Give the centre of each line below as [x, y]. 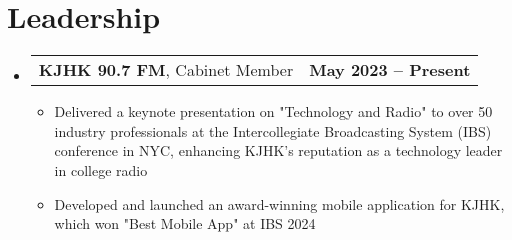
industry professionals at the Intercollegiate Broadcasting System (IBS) [273, 130]
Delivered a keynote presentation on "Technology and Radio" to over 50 [273, 111]
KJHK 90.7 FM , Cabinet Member [166, 70]
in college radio [101, 169]
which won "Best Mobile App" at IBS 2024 [185, 223]
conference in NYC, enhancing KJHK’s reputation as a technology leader [278, 150]
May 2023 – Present [390, 70]
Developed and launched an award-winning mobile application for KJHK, [279, 203]
